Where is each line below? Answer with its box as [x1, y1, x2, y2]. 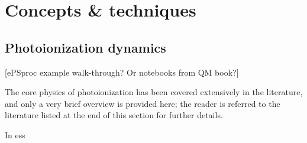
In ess [5, 128, 25, 141]
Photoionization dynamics [5, 38, 166, 56]
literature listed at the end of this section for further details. [5, 109, 223, 121]
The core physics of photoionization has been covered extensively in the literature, [5, 86, 303, 98]
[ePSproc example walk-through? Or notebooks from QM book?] [5, 66, 239, 78]
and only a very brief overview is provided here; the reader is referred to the [5, 97, 280, 109]
